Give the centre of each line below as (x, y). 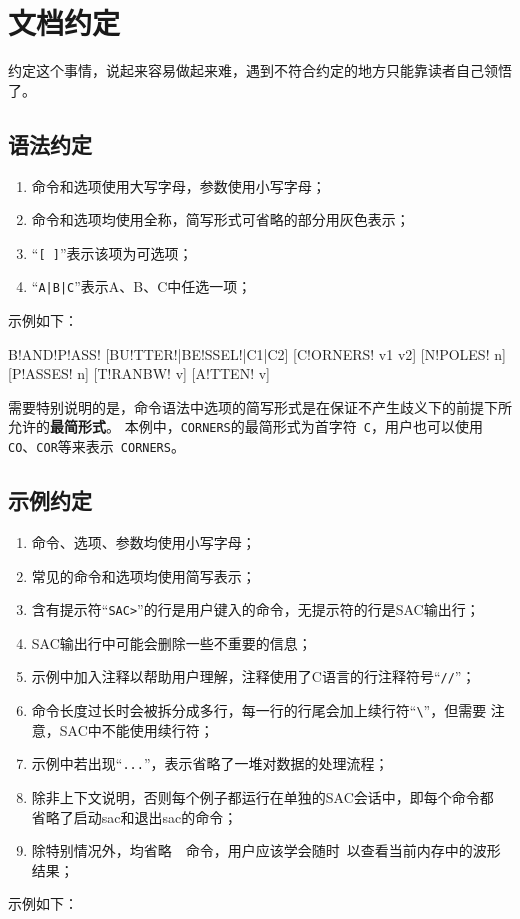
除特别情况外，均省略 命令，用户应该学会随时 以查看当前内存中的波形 (266, 850)
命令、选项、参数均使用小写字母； (143, 541)
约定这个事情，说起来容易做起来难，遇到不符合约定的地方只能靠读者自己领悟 (260, 70)
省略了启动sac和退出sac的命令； (134, 816)
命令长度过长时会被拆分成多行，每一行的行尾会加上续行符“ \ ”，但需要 (259, 710)
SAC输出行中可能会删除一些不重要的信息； (171, 642)
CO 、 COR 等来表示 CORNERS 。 (96, 446)
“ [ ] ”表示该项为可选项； (112, 252)
